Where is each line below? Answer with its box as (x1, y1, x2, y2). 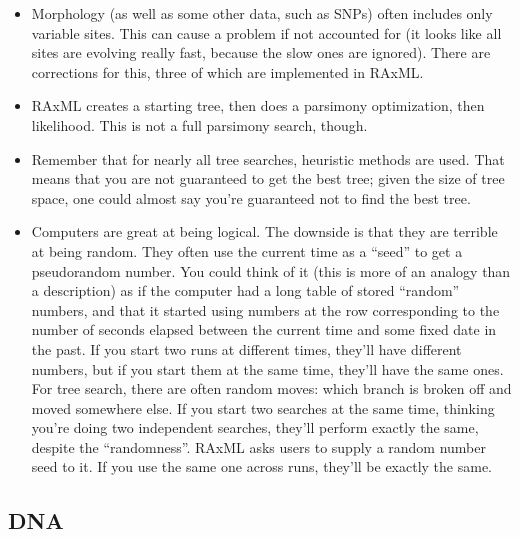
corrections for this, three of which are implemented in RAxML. (31, 61, 424, 82)
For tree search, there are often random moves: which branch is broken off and (31, 378, 512, 399)
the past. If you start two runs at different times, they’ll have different (31, 338, 462, 359)
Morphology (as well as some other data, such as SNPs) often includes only (31, 3, 493, 23)
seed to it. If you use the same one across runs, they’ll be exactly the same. (31, 456, 493, 477)
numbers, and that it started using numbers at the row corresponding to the (31, 299, 500, 320)
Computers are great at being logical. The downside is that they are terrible (31, 221, 498, 242)
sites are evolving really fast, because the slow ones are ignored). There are (31, 42, 491, 63)
